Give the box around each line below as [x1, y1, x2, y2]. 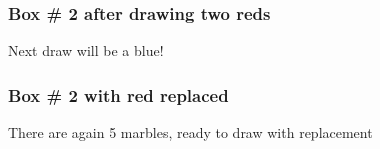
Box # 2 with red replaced [8, 82, 229, 107]
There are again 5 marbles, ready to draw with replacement [8, 122, 373, 143]
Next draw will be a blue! [8, 40, 164, 61]
